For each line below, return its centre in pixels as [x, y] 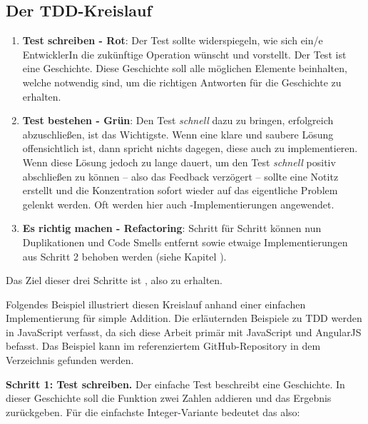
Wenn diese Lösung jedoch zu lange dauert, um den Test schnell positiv [179, 162]
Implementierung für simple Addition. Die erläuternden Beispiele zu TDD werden [184, 318]
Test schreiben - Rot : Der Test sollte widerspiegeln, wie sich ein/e [173, 40]
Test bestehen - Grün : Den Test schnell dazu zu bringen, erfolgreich [178, 120]
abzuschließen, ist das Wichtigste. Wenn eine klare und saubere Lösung [178, 134]
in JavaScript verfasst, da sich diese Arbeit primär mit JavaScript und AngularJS [184, 332]
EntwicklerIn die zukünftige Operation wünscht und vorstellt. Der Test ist [184, 54]
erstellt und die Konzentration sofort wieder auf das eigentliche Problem [180, 190]
